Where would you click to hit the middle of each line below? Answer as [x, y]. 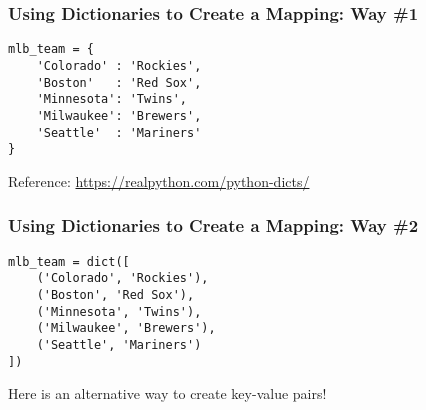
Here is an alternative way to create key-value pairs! [167, 393]
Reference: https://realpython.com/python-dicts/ [159, 180]
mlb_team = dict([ [69, 261]
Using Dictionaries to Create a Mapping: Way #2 [213, 225]
